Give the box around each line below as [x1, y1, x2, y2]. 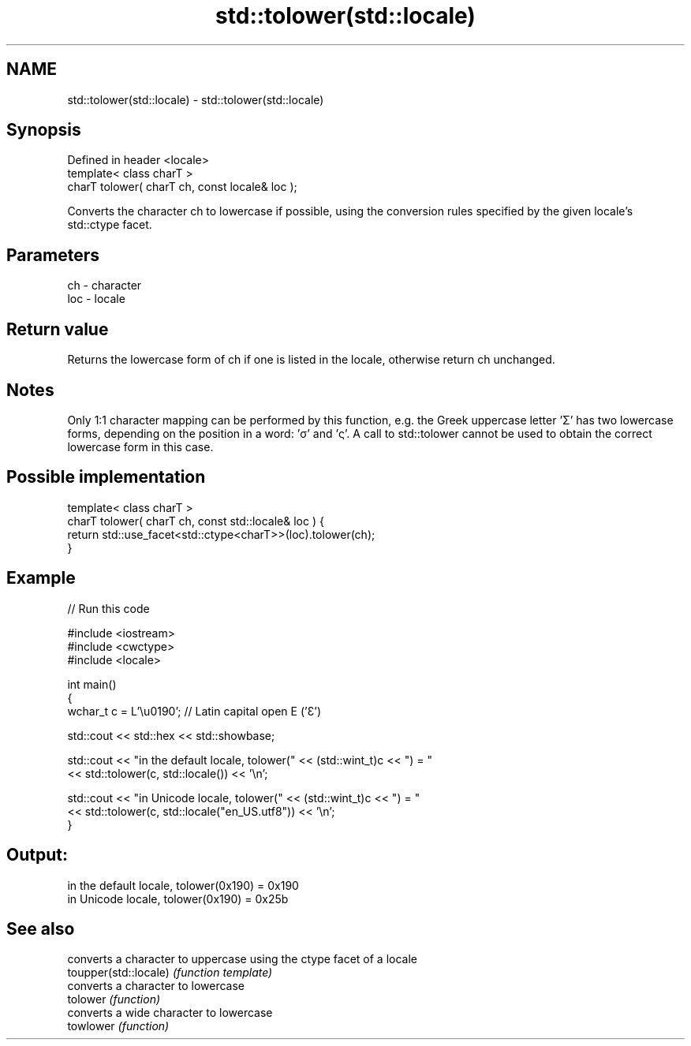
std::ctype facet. [67, 218, 152, 232]
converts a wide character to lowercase [67, 1006, 273, 1020]
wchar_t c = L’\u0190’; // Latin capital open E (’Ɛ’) [67, 704, 322, 718]
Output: [6, 845, 68, 865]
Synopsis [6, 120, 81, 140]
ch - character [67, 278, 142, 293]
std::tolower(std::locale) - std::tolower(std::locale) [67, 92, 324, 106]
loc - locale [67, 292, 125, 306]
